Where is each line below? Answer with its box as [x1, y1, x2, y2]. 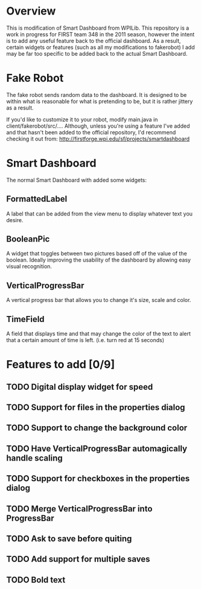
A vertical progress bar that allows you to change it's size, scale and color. [6, 297, 191, 304]
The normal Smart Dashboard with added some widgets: [6, 176, 147, 183]
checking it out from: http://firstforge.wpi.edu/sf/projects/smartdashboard [6, 135, 190, 142]
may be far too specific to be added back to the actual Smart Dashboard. [6, 50, 188, 57]
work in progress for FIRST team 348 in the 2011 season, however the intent [6, 30, 195, 38]
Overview [6, 4, 56, 18]
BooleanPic [6, 234, 50, 245]
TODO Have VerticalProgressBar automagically [6, 443, 188, 453]
